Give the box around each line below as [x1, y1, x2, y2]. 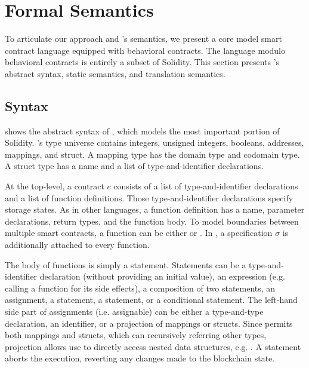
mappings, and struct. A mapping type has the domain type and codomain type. [5, 148, 300, 160]
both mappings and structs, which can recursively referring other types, [5, 329, 267, 341]
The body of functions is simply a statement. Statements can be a [5, 258, 246, 271]
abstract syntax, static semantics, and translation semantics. [5, 67, 225, 79]
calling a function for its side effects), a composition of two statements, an [5, 281, 276, 294]
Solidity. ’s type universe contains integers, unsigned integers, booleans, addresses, [5, 136, 304, 149]
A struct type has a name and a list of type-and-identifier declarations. [5, 160, 264, 172]
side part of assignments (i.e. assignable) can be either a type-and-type [5, 305, 264, 318]
